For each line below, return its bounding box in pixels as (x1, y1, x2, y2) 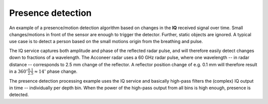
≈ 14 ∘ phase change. (34, 68, 78, 74)
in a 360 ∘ (9, 68, 28, 74)
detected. (9, 92, 29, 98)
